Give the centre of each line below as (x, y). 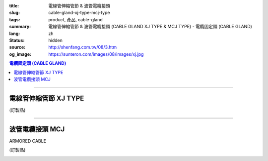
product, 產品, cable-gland (75, 19)
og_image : (20, 54)
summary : (20, 27)
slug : (14, 13)
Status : (17, 40)
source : (17, 47)
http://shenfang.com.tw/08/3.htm (82, 47)
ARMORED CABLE (28, 141)
